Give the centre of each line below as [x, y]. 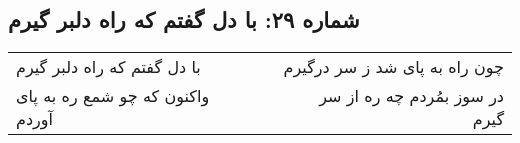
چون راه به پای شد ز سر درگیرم [393, 67]
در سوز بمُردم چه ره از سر [411, 96]
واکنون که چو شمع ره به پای [113, 96]
